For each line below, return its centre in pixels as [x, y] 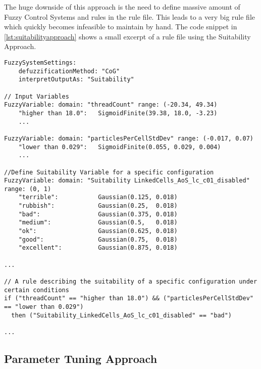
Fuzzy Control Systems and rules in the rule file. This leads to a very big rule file [129, 16]
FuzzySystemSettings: [40, 62]
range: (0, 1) [28, 189]
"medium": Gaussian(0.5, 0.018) [98, 223]
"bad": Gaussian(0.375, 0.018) [98, 214]
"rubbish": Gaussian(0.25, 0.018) [98, 206]
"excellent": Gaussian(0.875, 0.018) [98, 248]
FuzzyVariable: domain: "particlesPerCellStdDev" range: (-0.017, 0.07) [129, 138]
